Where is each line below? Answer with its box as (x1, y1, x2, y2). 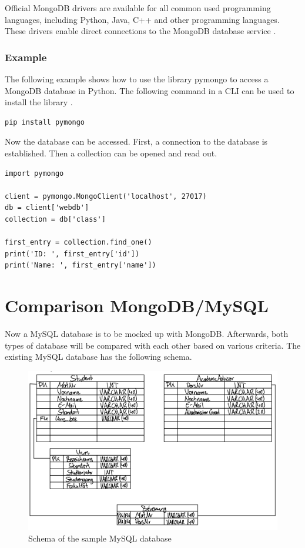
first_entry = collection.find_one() (5, 238, 152, 247)
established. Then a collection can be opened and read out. (5, 146, 217, 159)
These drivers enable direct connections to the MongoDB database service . (5, 25, 276, 37)
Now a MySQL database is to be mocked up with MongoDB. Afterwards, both (5, 328, 289, 340)
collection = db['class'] (5, 215, 106, 223)
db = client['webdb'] (5, 203, 89, 212)
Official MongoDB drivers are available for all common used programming (5, 2, 271, 14)
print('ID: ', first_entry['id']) (5, 249, 140, 258)
